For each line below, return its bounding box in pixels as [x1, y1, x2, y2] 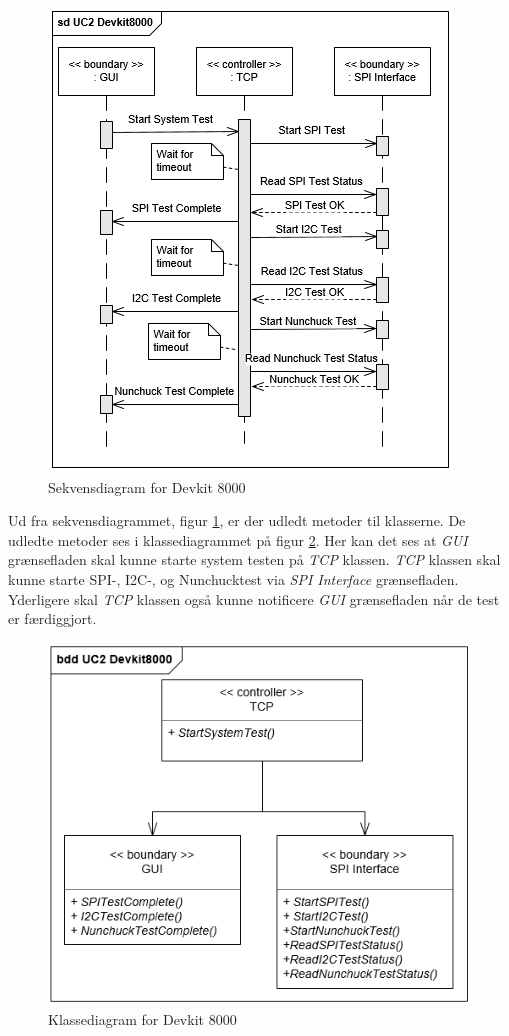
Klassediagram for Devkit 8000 [48, 1008, 237, 1029]
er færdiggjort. [8, 608, 97, 629]
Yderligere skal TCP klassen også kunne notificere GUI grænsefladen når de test [8, 588, 500, 609]
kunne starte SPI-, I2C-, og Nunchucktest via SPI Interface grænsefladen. [8, 568, 459, 589]
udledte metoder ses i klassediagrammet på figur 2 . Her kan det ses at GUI [8, 529, 468, 550]
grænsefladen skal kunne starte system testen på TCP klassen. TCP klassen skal [8, 549, 501, 570]
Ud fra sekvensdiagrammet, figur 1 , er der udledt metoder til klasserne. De [8, 510, 466, 531]
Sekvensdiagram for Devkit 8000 [48, 476, 246, 497]
